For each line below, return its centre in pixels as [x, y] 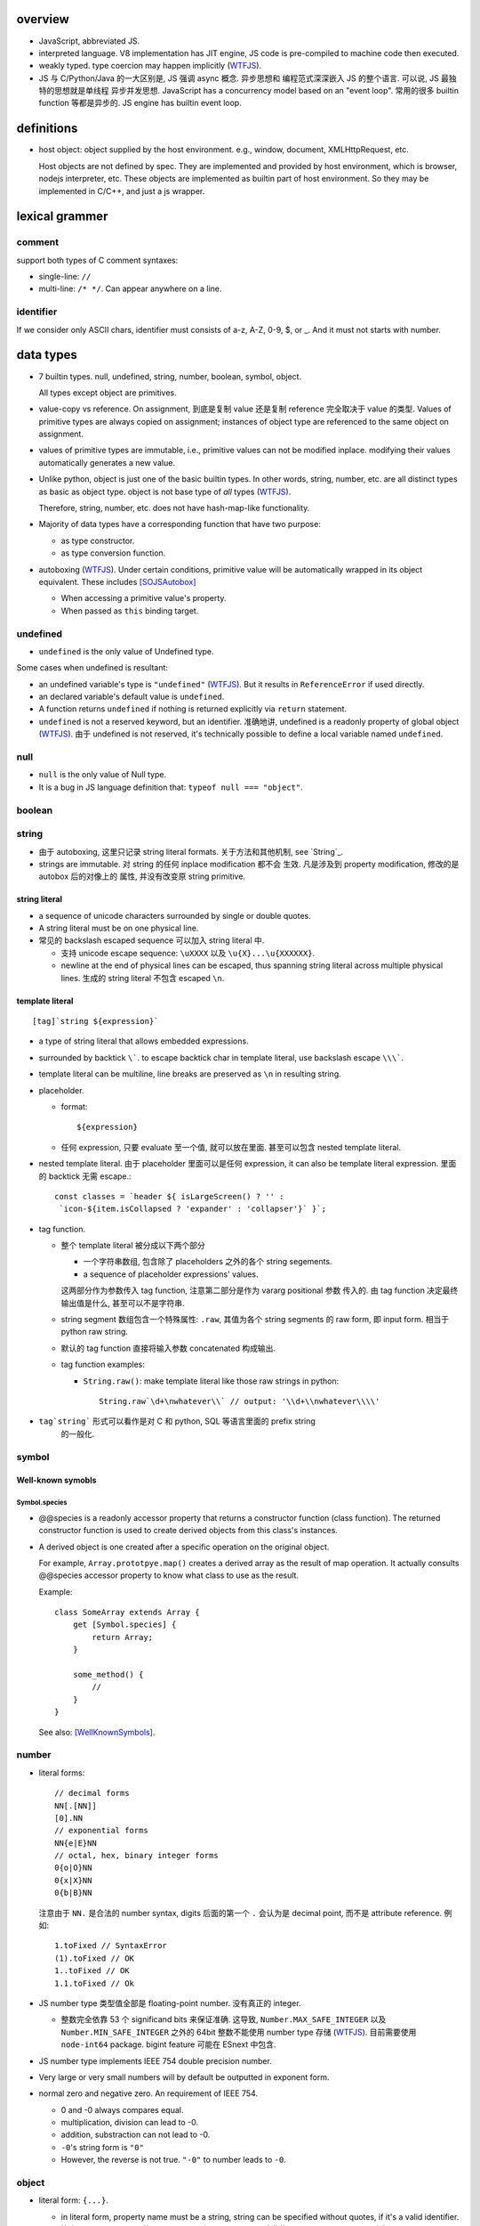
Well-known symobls [56, 1480]
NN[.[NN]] [76, 1806]
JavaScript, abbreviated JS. [89, 41]
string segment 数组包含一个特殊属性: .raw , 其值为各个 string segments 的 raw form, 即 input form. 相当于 [255, 1320]
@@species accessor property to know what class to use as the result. [169, 1575]
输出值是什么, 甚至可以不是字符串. [123, 1303]
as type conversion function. [113, 553]
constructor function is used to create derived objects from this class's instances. [188, 1531]
